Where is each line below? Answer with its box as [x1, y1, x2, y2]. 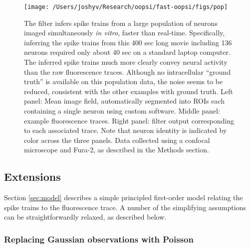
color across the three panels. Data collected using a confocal [24, 134, 210, 145]
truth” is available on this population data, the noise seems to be [24, 76, 223, 87]
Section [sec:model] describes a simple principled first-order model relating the [4, 192, 243, 203]
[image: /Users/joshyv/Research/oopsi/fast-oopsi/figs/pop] [24, 3, 228, 10]
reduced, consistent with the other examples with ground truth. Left [24, 86, 233, 96]
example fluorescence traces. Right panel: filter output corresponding [24, 115, 235, 125]
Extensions [4, 169, 61, 184]
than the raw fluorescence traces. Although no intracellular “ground [24, 66, 231, 77]
